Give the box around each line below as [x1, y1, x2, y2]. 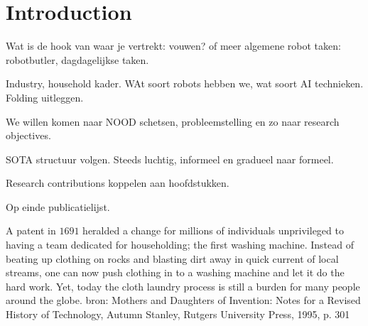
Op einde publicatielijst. [6, 199, 110, 214]
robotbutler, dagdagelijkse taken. [6, 52, 149, 67]
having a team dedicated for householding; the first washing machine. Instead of [6, 237, 355, 252]
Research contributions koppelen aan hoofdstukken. [6, 175, 229, 190]
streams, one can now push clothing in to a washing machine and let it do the [6, 265, 345, 280]
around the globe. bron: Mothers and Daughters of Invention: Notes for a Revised [6, 293, 361, 308]
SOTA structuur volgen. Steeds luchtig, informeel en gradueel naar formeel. [6, 151, 334, 166]
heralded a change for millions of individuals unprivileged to [82, 223, 344, 238]
